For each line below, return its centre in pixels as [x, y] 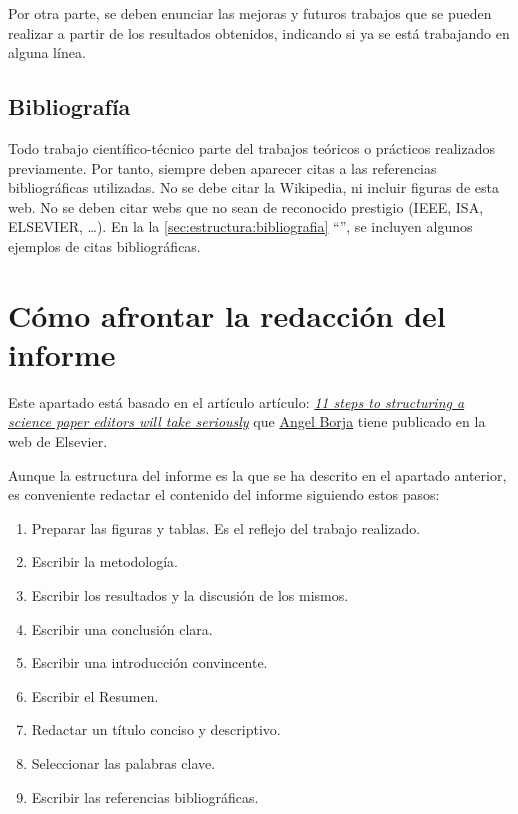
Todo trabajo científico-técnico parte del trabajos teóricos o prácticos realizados [252, 147]
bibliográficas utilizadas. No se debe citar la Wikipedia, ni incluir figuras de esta [253, 187]
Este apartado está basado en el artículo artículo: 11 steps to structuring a [236, 401]
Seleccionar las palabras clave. [123, 762]
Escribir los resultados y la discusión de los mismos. [190, 595]
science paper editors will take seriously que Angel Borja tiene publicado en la [247, 421]
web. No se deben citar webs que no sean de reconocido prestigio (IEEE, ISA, [246, 206]
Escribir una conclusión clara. [122, 628]
